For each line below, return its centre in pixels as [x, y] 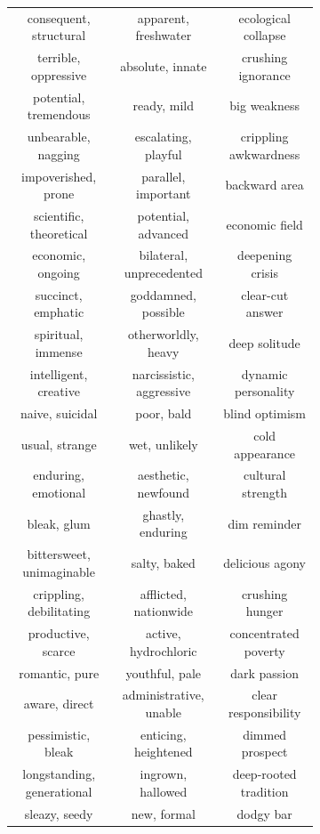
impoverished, [59, 176]
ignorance [264, 74]
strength [264, 492]
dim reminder [264, 523]
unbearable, [59, 137]
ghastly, [164, 514]
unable [164, 713]
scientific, [59, 215]
